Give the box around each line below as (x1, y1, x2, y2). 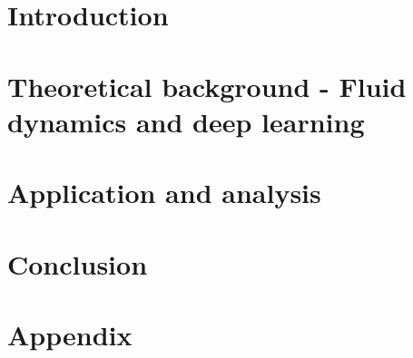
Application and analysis (7, 174, 321, 211)
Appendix (7, 315, 133, 353)
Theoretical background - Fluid (7, 67, 407, 104)
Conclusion (7, 245, 148, 282)
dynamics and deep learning (7, 102, 365, 140)
